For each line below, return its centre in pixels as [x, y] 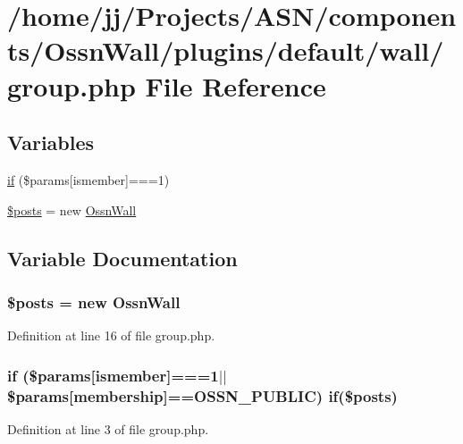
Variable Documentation [122, 258]
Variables [51, 142]
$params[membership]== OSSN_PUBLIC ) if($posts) [202, 395]
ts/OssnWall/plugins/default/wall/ [226, 50]
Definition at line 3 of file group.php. [108, 428]
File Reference [236, 85]
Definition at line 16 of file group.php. [111, 335]
